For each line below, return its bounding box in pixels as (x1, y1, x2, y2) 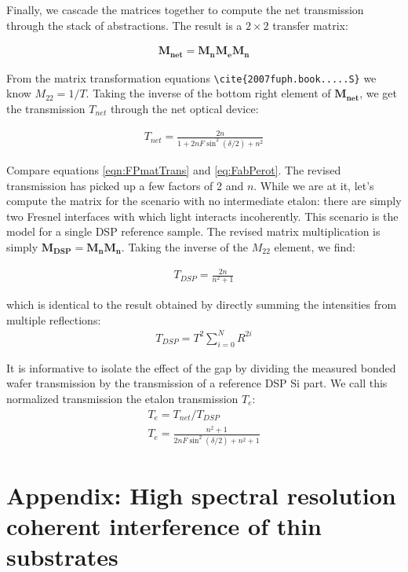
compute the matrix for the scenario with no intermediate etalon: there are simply (6, 192, 402, 209)
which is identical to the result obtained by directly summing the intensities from (6, 296, 397, 313)
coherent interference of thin (6, 509, 322, 541)
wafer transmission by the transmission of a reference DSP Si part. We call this (6, 375, 388, 391)
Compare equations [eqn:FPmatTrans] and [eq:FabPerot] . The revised (6, 162, 341, 178)
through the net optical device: (110, 100, 259, 116)
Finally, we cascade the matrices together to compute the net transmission (6, 2, 364, 17)
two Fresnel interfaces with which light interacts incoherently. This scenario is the (6, 207, 399, 224)
